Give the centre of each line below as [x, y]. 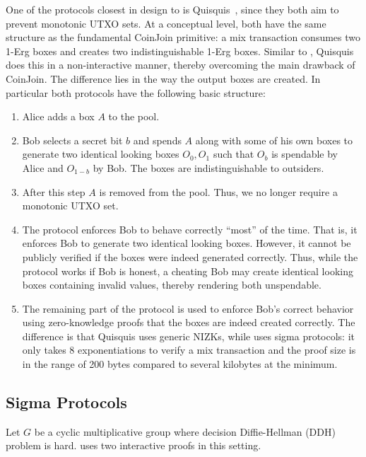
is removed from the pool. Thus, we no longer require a [218, 191]
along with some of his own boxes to [274, 140]
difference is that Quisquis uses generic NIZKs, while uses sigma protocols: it [189, 336]
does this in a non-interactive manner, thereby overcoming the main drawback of [181, 65]
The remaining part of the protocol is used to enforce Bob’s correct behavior [188, 308]
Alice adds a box [58, 116]
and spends [157, 140]
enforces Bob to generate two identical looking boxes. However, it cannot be [187, 243]
